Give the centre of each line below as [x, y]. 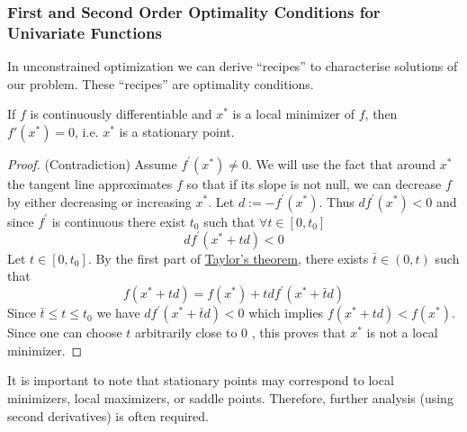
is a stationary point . [177, 131]
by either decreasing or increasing [99, 201]
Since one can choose [65, 333]
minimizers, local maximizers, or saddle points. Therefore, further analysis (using [230, 398]
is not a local [402, 333]
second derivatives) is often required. [108, 415]
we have [118, 313]
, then [381, 114]
